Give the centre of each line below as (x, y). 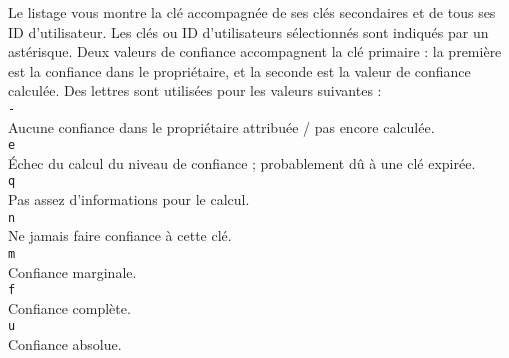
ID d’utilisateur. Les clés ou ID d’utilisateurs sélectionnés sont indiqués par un (248, 31)
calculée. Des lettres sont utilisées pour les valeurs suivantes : (195, 90)
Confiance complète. (69, 307)
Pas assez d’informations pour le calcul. (129, 199)
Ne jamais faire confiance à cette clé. (120, 235)
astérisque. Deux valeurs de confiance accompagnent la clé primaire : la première (255, 51)
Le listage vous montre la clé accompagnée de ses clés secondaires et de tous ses (252, 12)
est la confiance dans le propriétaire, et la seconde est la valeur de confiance (239, 70)
